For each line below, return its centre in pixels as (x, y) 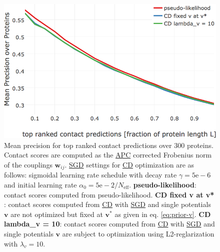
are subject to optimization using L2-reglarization (138, 233)
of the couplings (28, 164)
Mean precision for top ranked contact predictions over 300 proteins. (109, 145)
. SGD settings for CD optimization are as (129, 164)
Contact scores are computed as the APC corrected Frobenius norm (108, 155)
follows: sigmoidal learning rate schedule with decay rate (90, 175)
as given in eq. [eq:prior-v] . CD (163, 214)
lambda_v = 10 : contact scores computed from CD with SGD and (109, 224)
